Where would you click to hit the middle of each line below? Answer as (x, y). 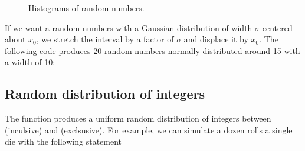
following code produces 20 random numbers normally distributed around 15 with (152, 50)
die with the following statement (63, 141)
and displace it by (216, 39)
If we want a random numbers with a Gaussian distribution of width (129, 27)
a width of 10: (30, 62)
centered (277, 27)
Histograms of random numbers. (86, 8)
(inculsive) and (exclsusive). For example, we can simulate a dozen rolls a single (149, 130)
